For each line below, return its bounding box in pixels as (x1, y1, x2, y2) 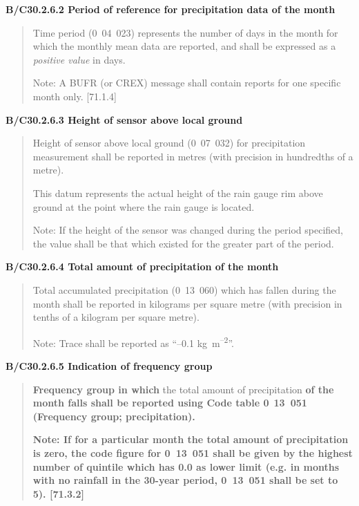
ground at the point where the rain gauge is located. (32, 199, 255, 214)
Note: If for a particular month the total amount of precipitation (32, 432, 349, 447)
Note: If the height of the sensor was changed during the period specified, (32, 223, 343, 237)
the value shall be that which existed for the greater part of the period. (32, 236, 334, 250)
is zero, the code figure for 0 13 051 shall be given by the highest (32, 445, 353, 460)
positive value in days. (32, 52, 126, 66)
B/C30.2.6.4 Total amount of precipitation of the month (6, 259, 279, 274)
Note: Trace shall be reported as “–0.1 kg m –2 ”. (32, 333, 234, 350)
